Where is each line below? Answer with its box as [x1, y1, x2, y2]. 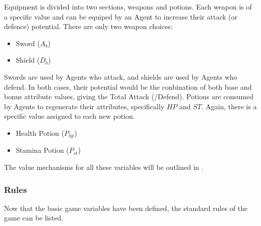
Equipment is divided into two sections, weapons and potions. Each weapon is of [4, 2, 252, 12]
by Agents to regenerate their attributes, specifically [4, 101, 165, 111]
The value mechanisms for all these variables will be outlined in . [4, 161, 204, 172]
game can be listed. [4, 212, 63, 223]
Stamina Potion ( [16, 145, 69, 155]
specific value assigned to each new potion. [4, 111, 135, 121]
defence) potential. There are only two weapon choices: [4, 21, 173, 32]
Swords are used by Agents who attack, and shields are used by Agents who [4, 71, 237, 82]
